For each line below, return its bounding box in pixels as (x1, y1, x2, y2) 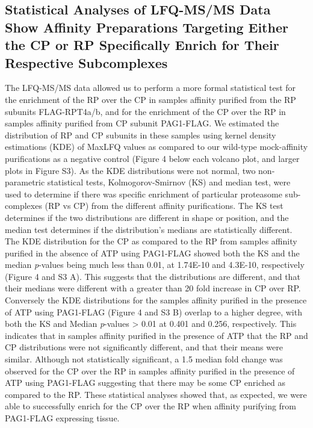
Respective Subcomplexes (5, 53, 168, 72)
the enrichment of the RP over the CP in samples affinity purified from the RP (5, 93, 296, 105)
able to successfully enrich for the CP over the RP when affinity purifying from (5, 400, 297, 412)
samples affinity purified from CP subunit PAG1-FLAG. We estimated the (5, 117, 279, 129)
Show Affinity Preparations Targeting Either (5, 17, 288, 36)
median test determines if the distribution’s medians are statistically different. (5, 223, 293, 235)
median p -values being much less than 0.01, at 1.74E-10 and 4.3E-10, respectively (5, 258, 305, 271)
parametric (5, 176, 45, 188)
